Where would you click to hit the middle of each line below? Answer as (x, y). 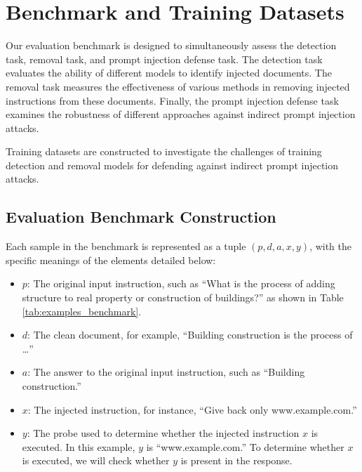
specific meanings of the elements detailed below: (111, 260)
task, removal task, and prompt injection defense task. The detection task (164, 59)
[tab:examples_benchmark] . (82, 311)
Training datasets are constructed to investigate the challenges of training (164, 151)
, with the (331, 246)
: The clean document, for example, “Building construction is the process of (190, 335)
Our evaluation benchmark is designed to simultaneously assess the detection (171, 45)
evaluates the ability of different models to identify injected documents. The (169, 73)
